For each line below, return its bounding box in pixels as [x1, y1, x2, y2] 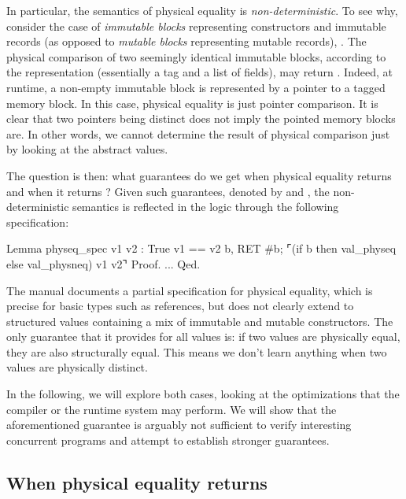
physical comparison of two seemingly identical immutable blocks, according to [6, 48, 386, 65]
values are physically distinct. [6, 359, 148, 375]
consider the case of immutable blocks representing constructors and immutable [6, 17, 386, 34]
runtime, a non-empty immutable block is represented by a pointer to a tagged [6, 79, 386, 95]
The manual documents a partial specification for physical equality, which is [6, 282, 373, 298]
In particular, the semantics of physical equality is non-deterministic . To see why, [6, 2, 398, 18]
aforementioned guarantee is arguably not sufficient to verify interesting [6, 416, 352, 433]
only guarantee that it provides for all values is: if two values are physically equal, [6, 328, 400, 345]
